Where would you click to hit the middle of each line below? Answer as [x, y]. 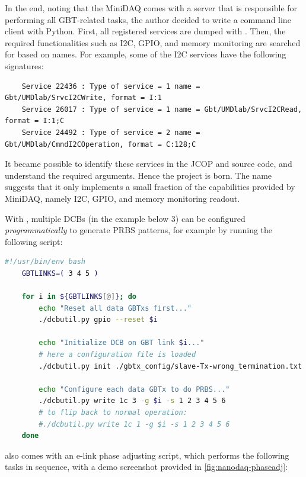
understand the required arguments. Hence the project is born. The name [138, 175]
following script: [34, 241]
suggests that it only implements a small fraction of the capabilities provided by [150, 187]
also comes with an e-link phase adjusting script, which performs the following [147, 455]
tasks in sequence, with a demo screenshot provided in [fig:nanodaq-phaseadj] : [146, 467]
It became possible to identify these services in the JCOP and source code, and [149, 164]
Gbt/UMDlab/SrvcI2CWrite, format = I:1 [83, 98]
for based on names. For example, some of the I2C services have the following [146, 54]
